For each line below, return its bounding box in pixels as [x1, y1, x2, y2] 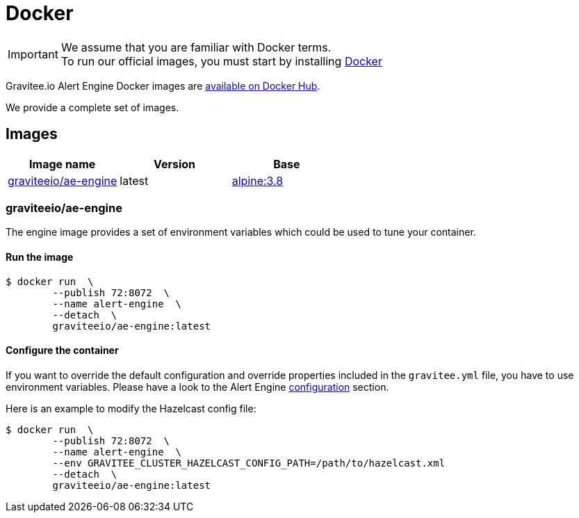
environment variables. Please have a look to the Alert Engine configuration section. [6, 380, 389, 393]
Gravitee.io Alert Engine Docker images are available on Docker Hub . [6, 79, 320, 92]
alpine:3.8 [231, 173, 284, 188]
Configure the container [6, 344, 119, 357]
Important [8, 47, 58, 61]
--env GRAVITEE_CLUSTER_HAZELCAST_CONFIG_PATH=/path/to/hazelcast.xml [52, 457, 446, 469]
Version [153, 156, 196, 171]
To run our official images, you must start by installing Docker [60, 54, 382, 68]
